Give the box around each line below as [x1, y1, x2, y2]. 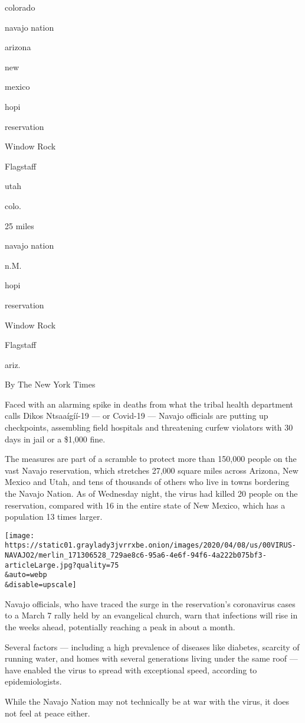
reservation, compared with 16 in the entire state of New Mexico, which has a [5, 499, 286, 511]
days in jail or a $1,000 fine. [5, 432, 106, 445]
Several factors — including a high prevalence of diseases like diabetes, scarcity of [5, 640, 300, 653]
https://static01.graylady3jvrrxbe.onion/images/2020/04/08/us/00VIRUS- [5, 541, 296, 550]
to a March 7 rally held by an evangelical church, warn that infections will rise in [5, 609, 298, 621]
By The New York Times [5, 378, 96, 390]
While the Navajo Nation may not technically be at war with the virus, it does [5, 695, 290, 707]
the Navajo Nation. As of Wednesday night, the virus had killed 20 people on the [5, 487, 298, 500]
